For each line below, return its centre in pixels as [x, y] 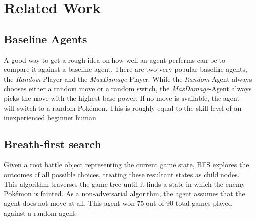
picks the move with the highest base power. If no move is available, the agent [122, 98]
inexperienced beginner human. [51, 117]
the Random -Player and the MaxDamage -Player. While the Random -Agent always [128, 79]
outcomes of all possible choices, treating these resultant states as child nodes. [122, 174]
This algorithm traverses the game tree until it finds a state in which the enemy [125, 184]
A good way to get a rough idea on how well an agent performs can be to [115, 59]
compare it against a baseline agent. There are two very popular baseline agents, [126, 69]
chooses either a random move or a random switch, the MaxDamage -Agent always [128, 88]
